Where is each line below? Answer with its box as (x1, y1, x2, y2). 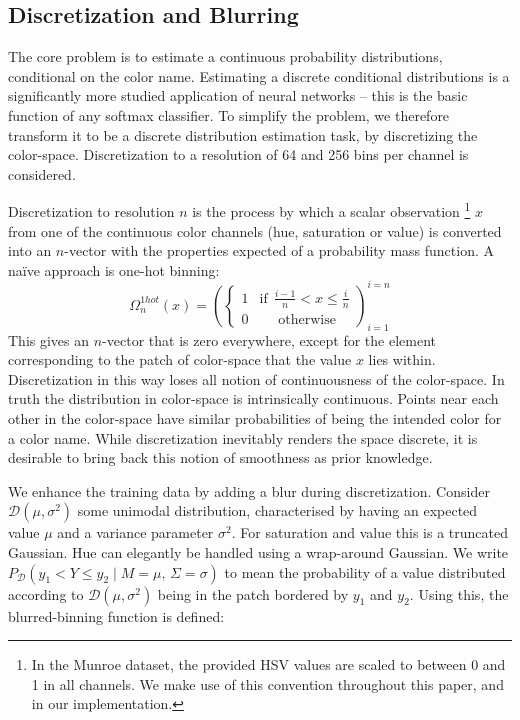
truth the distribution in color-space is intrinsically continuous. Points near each (8, 388, 499, 409)
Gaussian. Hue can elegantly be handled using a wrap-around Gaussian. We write (8, 542, 509, 563)
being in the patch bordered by (157, 583, 349, 604)
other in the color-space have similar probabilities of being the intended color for (8, 408, 502, 429)
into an (8, 240, 52, 261)
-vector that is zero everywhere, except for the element (102, 329, 436, 350)
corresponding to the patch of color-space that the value (8, 349, 352, 370)
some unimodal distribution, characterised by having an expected (77, 500, 478, 521)
